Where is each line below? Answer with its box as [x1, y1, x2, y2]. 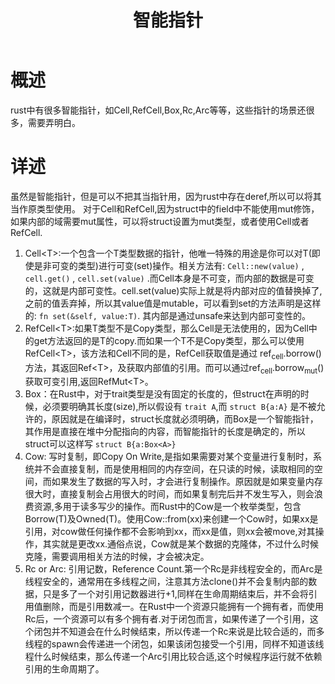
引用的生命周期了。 [24, 663, 105, 675]
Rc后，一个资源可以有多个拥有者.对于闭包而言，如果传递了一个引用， [24, 613, 310, 625]
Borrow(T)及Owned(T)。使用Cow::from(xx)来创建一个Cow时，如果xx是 [24, 513, 319, 525]
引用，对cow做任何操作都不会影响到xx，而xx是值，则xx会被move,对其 [24, 526, 316, 538]
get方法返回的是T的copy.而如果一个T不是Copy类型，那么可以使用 [33, 334, 305, 346]
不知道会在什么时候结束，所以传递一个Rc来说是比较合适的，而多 [59, 626, 325, 638]
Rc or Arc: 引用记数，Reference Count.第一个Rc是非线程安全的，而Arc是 [24, 563, 323, 575]
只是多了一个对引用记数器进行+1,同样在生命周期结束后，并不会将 [42, 588, 309, 600]
